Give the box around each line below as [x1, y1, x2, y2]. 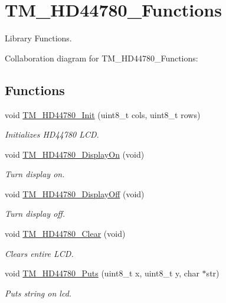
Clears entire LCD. [5, 247, 74, 259]
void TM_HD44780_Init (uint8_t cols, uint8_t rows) [5, 108, 201, 120]
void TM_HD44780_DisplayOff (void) [5, 187, 145, 200]
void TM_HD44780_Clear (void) [5, 227, 126, 240]
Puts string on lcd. [5, 286, 72, 299]
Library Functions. [5, 32, 72, 44]
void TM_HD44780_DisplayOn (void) [5, 148, 145, 160]
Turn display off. [5, 207, 65, 220]
